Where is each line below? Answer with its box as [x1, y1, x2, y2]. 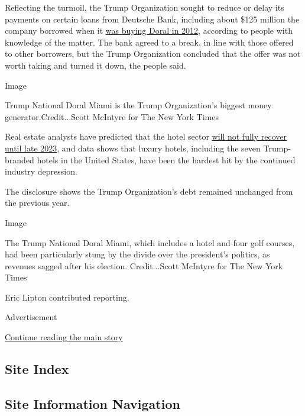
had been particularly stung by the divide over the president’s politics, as [5, 248, 270, 260]
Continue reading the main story [5, 331, 123, 343]
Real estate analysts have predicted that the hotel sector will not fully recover [5, 130, 287, 143]
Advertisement [5, 311, 57, 323]
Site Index [5, 360, 69, 378]
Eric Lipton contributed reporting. [5, 291, 129, 303]
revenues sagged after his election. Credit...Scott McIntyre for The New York [5, 259, 283, 272]
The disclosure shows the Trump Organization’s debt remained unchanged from [5, 185, 293, 197]
